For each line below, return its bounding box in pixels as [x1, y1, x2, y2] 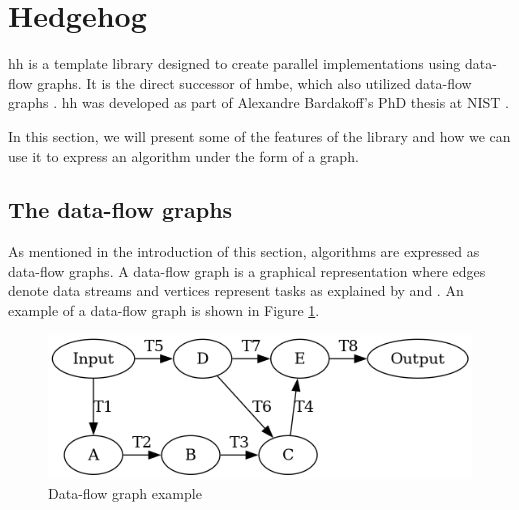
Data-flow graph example [48, 482, 202, 503]
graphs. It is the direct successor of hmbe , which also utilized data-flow [37, 72, 472, 93]
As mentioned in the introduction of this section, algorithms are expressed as [8, 241, 480, 262]
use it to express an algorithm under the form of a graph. [8, 145, 359, 166]
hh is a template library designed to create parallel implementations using [8, 53, 461, 74]
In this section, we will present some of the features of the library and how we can [8, 125, 511, 146]
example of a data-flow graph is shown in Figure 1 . [8, 300, 320, 321]
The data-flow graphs [8, 194, 233, 225]
